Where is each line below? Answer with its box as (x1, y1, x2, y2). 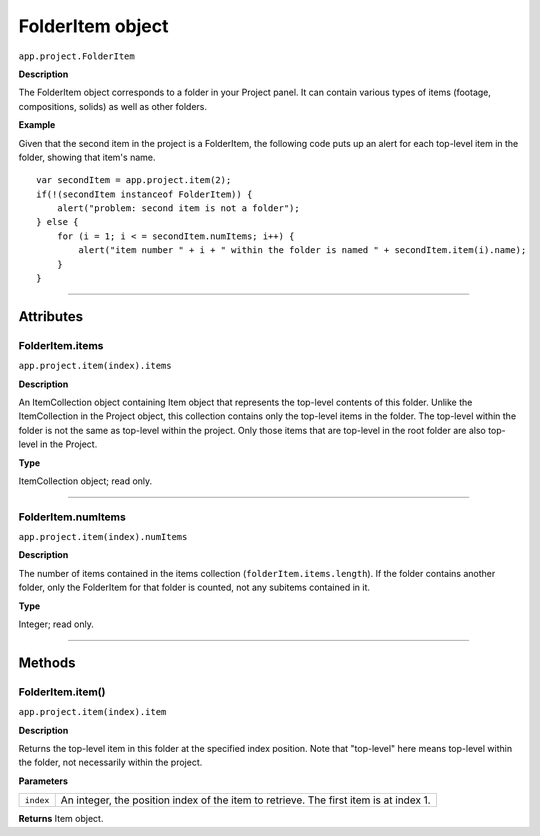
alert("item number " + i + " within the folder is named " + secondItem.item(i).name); (78, 245, 527, 256)
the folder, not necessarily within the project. (18, 756, 203, 769)
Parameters (18, 775, 69, 787)
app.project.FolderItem (18, 50, 135, 62)
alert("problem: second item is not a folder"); (56, 203, 300, 214)
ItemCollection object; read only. (18, 475, 153, 487)
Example (18, 119, 56, 131)
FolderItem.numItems (18, 510, 127, 524)
